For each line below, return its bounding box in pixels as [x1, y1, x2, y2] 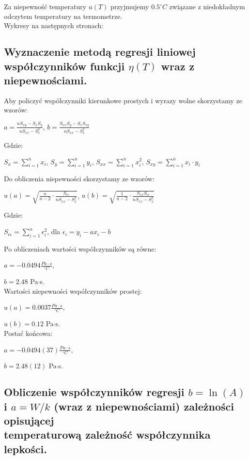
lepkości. [4, 441, 47, 456]
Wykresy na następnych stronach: [4, 20, 104, 31]
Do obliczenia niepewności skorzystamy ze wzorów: [4, 174, 155, 184]
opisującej [4, 413, 54, 428]
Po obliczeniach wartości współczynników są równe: [4, 243, 156, 253]
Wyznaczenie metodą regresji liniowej [4, 44, 196, 59]
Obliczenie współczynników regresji [4, 384, 185, 399]
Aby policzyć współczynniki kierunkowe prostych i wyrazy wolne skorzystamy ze [4, 95, 243, 105]
